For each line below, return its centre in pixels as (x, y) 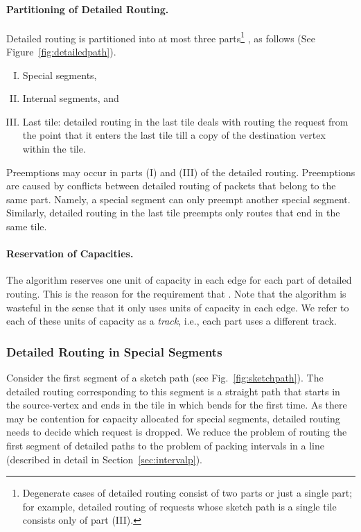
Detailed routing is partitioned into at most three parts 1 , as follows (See (161, 37)
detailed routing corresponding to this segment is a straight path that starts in (173, 391)
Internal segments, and (71, 98)
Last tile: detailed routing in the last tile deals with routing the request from (185, 121)
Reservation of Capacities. (70, 254)
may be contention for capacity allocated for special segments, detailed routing (173, 418)
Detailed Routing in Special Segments (114, 351)
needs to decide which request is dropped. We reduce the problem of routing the (177, 432)
